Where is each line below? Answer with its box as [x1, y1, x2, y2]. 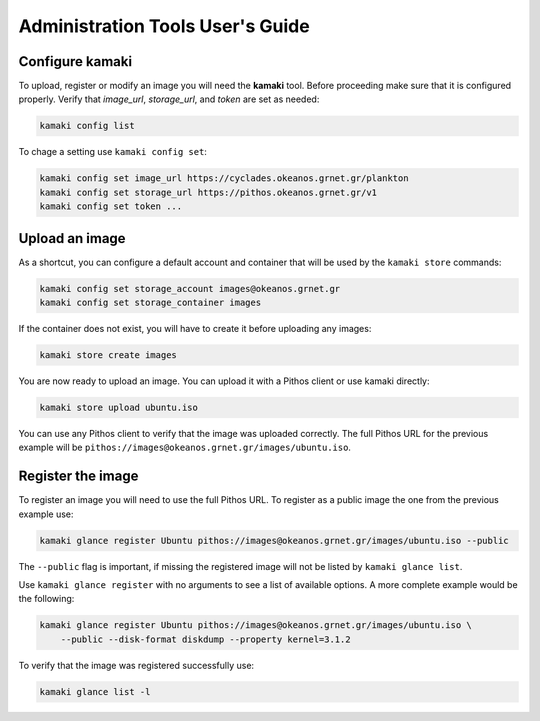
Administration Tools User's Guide [18, 15, 310, 37]
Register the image [18, 468, 139, 485]
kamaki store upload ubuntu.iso [39, 402, 199, 413]
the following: [18, 593, 75, 605]
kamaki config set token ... [39, 201, 183, 212]
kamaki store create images [39, 350, 177, 361]
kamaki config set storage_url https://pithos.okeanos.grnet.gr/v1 [39, 186, 378, 198]
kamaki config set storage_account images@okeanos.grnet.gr [39, 283, 341, 294]
